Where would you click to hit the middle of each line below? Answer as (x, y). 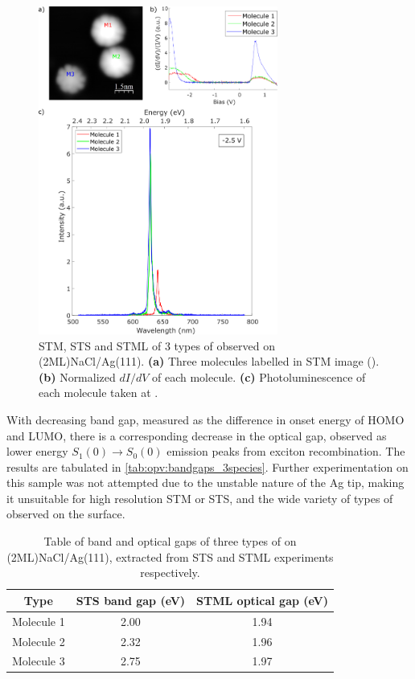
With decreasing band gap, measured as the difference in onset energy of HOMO (205, 419)
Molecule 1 (39, 621)
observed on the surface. (66, 514)
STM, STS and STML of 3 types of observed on (157, 345)
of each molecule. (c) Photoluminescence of (259, 376)
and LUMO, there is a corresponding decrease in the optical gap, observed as (197, 435)
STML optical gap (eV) (263, 600)
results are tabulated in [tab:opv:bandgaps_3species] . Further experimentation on (207, 466)
